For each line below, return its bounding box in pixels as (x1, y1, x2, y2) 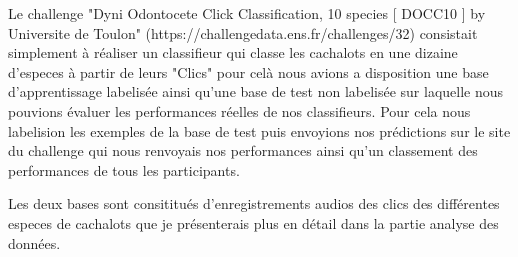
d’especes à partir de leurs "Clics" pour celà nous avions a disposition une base (8, 61, 489, 82)
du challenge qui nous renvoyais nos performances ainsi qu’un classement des (8, 140, 478, 161)
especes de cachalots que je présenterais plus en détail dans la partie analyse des (8, 212, 499, 233)
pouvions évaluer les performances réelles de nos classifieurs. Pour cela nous (8, 100, 471, 121)
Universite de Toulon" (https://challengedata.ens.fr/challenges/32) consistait (8, 22, 478, 43)
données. (8, 232, 61, 253)
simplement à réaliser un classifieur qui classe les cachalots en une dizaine (8, 42, 458, 63)
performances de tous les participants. (8, 159, 240, 180)
